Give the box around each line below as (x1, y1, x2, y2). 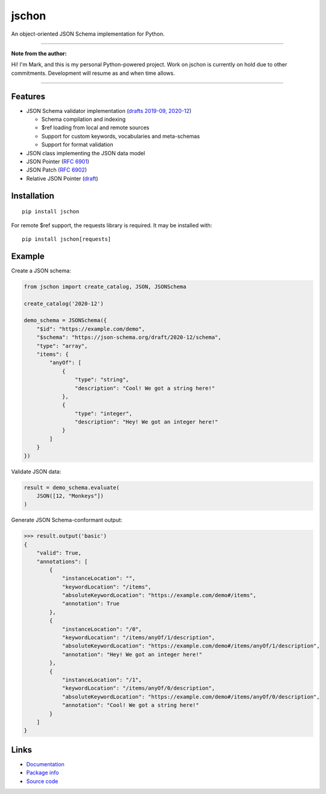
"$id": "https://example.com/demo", (36, 325, 145, 332)
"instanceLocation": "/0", (62, 625, 142, 633)
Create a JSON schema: (11, 266, 71, 274)
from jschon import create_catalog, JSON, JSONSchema (24, 283, 187, 290)
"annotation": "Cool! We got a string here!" (62, 702, 199, 709)
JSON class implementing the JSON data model (26, 149, 145, 157)
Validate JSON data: (11, 468, 62, 475)
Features (11, 91, 45, 102)
